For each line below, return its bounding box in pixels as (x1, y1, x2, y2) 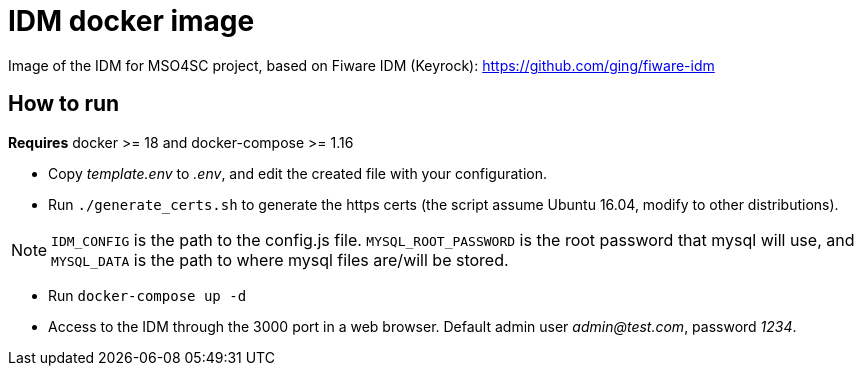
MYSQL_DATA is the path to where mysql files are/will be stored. (51, 249, 509, 270)
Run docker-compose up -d (48, 286, 247, 304)
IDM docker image (8, 4, 255, 38)
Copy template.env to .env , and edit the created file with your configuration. (48, 164, 547, 182)
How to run (8, 91, 120, 117)
